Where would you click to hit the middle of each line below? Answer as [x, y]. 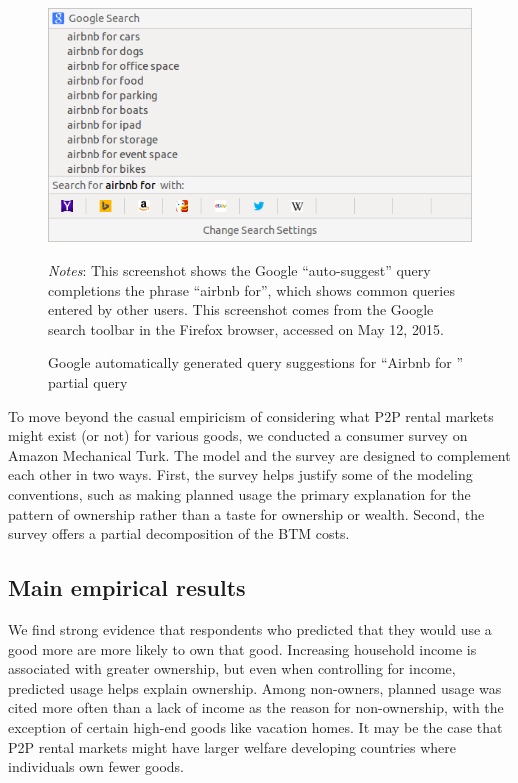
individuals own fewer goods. [96, 766]
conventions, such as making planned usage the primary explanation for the [239, 494]
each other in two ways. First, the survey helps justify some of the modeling [240, 474]
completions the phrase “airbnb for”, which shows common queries [251, 289]
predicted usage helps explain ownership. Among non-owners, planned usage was [255, 687]
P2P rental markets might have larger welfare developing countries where [232, 746]
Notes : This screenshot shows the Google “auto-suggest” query [239, 270]
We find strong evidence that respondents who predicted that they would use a [250, 629]
